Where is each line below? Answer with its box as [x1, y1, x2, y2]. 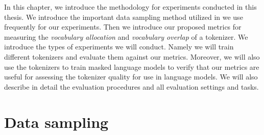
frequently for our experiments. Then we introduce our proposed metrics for [4, 21, 242, 32]
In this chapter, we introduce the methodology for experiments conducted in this [4, 2, 257, 12]
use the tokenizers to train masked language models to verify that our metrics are [4, 61, 259, 72]
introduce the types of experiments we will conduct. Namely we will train [4, 41, 234, 52]
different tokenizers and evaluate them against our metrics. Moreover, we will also [4, 51, 260, 62]
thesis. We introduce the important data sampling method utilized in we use [4, 11, 243, 22]
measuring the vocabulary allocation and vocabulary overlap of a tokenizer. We [4, 31, 248, 42]
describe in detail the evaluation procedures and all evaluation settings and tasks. [4, 81, 259, 92]
